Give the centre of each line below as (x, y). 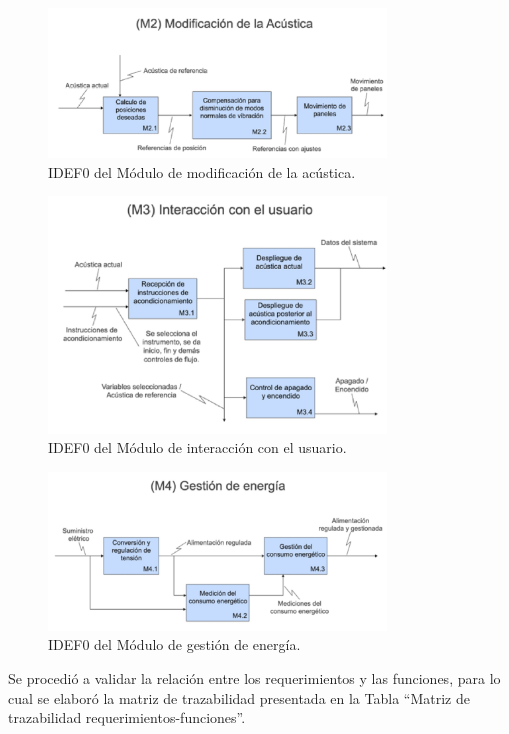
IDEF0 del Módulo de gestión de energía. (174, 644)
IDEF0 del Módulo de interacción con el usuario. (197, 447)
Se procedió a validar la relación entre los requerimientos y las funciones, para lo (254, 677)
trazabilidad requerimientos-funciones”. (127, 717)
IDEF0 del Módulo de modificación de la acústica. (202, 171)
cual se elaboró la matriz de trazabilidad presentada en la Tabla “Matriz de (239, 697)
